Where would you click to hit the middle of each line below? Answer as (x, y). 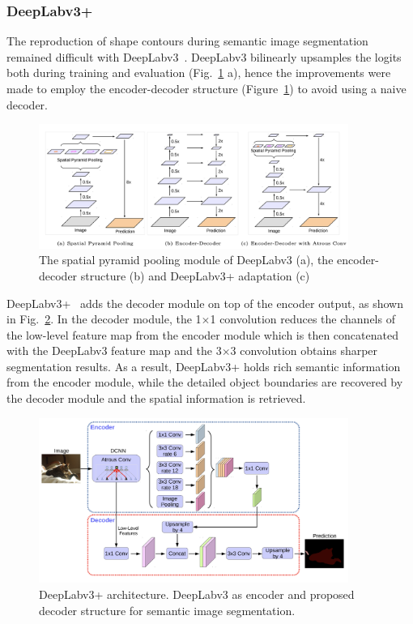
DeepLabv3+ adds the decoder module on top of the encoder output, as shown (205, 303)
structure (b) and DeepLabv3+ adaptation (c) (195, 275)
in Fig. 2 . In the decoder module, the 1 (104, 319)
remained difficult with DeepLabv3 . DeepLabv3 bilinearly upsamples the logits (204, 56)
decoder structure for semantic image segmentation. (167, 610)
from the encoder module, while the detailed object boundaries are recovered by (205, 382)
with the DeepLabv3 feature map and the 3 (114, 350)
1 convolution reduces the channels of (302, 319)
